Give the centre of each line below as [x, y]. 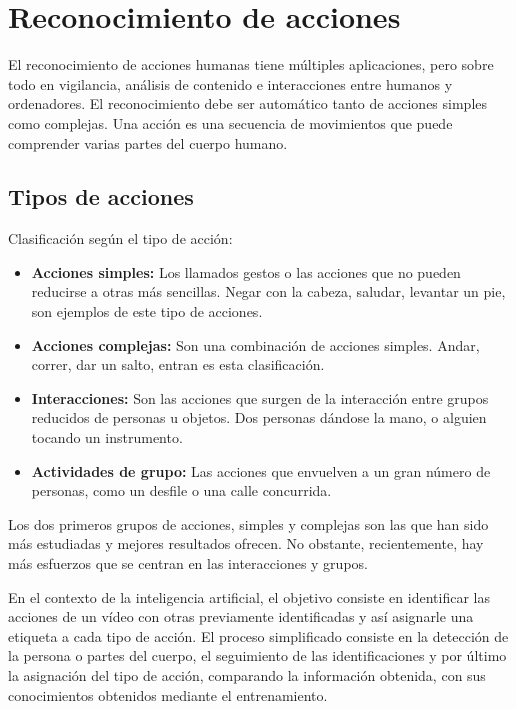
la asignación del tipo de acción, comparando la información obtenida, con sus [247, 674]
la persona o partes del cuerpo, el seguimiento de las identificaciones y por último [257, 655]
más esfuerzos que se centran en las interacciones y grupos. [188, 563]
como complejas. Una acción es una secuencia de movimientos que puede [230, 122]
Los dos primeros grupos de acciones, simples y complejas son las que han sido [248, 523]
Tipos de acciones [101, 196]
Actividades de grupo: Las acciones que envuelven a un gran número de [261, 470]
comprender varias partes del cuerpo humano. [148, 142]
